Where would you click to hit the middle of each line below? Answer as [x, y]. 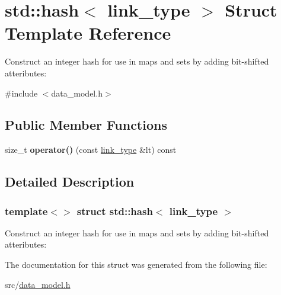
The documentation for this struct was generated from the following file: [136, 264]
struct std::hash [115, 211]
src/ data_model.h [38, 284]
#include [21, 93]
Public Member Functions [86, 125]
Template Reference [88, 33]
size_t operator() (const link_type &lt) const [91, 150]
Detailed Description [70, 182]
